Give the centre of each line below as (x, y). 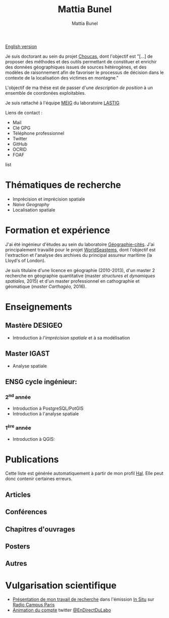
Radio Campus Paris (34, 605)
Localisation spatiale (34, 210)
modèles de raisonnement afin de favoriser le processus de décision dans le (84, 72)
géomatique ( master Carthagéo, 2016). (46, 286)
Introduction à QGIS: (34, 439)
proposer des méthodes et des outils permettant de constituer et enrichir (81, 61)
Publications (32, 459)
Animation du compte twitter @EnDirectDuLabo (62, 610)
